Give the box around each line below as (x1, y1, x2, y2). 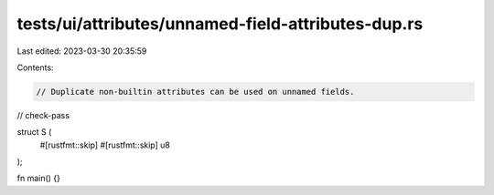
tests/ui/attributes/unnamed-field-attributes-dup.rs (16, 14, 424, 34)
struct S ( (16, 127, 52, 138)
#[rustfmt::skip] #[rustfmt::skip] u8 (39, 139, 171, 150)
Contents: (16, 62, 54, 73)
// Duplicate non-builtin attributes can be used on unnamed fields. (36, 87, 355, 97)
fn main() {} (16, 173, 61, 184)
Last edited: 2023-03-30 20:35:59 (16, 46, 147, 56)
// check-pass (16, 109, 70, 120)
